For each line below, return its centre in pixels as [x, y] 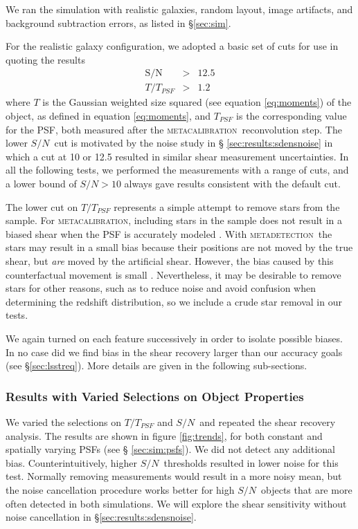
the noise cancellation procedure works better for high [120, 489]
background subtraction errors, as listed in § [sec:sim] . [118, 22]
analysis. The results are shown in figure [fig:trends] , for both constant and [164, 435]
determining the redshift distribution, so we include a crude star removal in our [174, 301]
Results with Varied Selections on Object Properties [155, 396]
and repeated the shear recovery [268, 421]
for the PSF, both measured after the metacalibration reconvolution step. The [174, 129]
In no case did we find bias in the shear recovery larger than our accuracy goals [174, 352]
